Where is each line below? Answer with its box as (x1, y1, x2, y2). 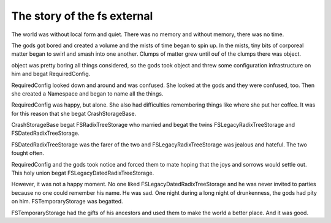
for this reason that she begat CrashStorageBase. (11, 110, 137, 117)
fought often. (11, 149, 44, 157)
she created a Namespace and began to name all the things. (11, 89, 164, 97)
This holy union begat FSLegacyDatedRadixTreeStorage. (11, 169, 154, 177)
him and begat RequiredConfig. (11, 70, 91, 78)
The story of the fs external (11, 9, 153, 23)
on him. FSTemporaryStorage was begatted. (11, 198, 123, 205)
